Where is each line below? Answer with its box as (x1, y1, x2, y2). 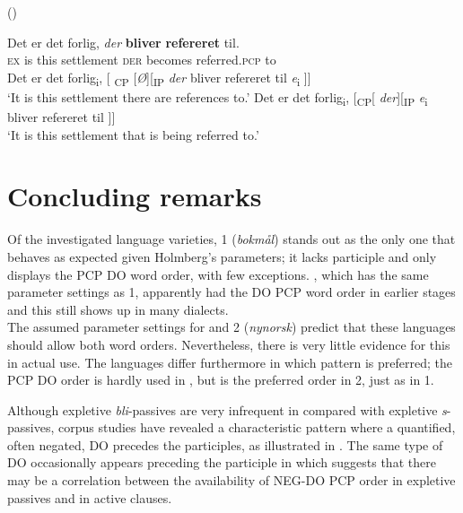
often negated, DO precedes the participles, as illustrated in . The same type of (7, 435, 443, 454)
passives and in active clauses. (7, 488, 172, 507)
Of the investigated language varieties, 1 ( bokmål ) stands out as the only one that (7, 230, 456, 248)
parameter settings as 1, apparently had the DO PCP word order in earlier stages (7, 283, 456, 301)
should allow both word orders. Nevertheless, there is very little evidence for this (7, 335, 450, 353)
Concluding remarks (7, 178, 262, 214)
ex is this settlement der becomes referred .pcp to (7, 50, 276, 69)
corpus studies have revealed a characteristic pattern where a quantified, (57, 418, 456, 437)
